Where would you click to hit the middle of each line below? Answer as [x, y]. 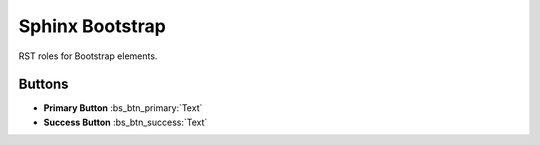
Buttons [43, 84]
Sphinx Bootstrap [92, 26]
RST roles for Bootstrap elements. [88, 56]
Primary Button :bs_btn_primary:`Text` [123, 108]
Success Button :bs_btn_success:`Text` [125, 122]
